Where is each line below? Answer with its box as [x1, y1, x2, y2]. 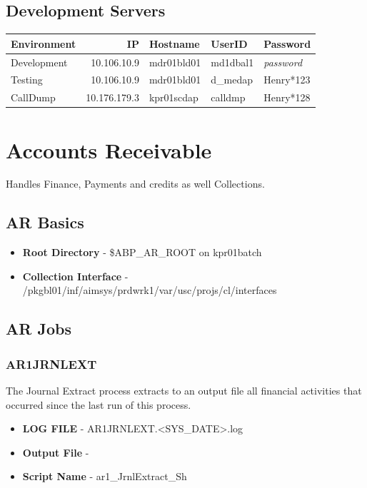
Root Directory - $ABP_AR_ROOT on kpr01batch [22, 245, 262, 260]
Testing [11, 72, 43, 87]
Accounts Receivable [6, 135, 212, 164]
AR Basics [6, 211, 84, 233]
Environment [11, 36, 76, 51]
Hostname [149, 36, 200, 51]
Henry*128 [263, 90, 311, 105]
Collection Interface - [22, 268, 129, 283]
